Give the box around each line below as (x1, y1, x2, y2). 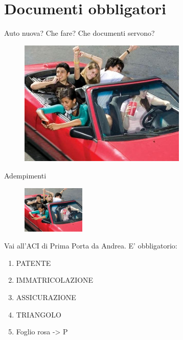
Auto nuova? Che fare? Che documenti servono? (4, 28, 155, 38)
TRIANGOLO (16, 309, 61, 320)
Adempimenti (4, 170, 47, 181)
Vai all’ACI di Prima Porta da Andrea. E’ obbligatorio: (4, 240, 177, 251)
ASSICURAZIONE (16, 292, 76, 303)
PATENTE (16, 257, 51, 268)
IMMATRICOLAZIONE (16, 275, 94, 285)
